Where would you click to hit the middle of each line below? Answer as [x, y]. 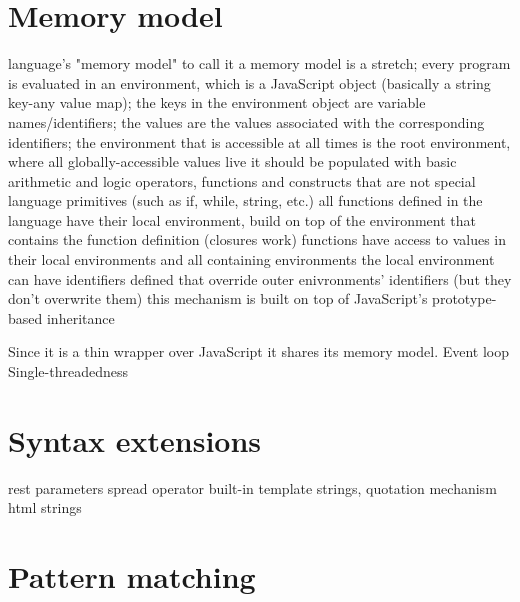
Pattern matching [132, 576]
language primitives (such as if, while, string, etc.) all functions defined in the [245, 200]
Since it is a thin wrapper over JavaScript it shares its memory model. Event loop [259, 351]
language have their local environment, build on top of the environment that [242, 219]
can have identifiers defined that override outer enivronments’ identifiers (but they [260, 278]
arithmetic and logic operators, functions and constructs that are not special [242, 180]
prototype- [464, 298]
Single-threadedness [68, 371]
